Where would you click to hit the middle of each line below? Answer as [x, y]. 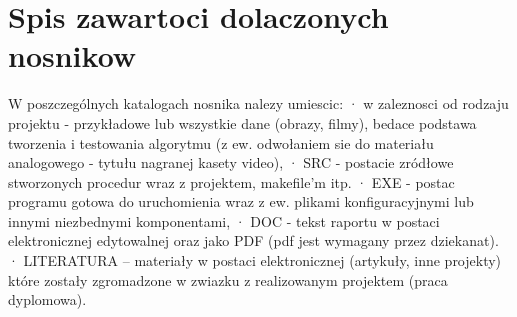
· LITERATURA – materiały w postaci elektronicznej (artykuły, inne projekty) [255, 260]
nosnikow [72, 55]
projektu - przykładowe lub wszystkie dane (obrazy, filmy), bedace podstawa [242, 122]
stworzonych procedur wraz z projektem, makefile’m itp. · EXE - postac [231, 181]
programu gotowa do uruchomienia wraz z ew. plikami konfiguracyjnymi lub [241, 201]
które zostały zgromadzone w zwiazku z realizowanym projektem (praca [228, 279]
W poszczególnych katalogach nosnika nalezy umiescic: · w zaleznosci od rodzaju [258, 103]
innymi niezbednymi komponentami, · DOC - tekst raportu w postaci [224, 220]
